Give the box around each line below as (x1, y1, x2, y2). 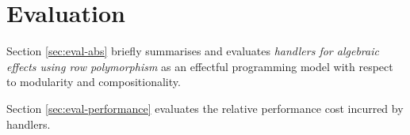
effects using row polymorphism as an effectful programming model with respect (6, 58, 393, 74)
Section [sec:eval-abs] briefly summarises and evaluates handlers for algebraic (6, 43, 379, 59)
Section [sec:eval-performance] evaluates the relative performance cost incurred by (6, 99, 404, 116)
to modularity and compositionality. (6, 73, 181, 90)
